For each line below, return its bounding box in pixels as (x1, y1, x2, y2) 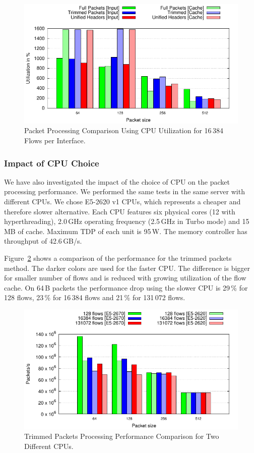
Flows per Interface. (24, 135, 86, 146)
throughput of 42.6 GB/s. (4, 236, 82, 246)
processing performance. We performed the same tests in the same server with (4, 186, 245, 197)
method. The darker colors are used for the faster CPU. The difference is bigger (4, 262, 250, 273)
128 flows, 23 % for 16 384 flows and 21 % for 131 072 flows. (4, 292, 185, 303)
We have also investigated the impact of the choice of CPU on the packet (4, 176, 230, 187)
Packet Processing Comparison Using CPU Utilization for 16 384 (24, 125, 223, 136)
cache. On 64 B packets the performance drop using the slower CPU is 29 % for (4, 282, 248, 293)
